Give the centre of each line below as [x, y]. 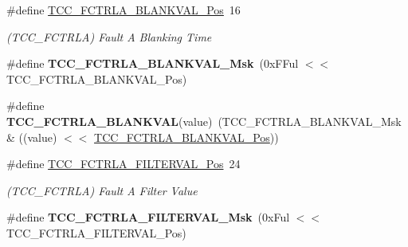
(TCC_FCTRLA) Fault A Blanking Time [109, 36]
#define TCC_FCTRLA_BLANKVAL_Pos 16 [124, 10]
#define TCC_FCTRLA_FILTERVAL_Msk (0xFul [148, 217]
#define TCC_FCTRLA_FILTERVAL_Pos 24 [124, 164]
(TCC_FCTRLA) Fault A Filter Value [102, 190]
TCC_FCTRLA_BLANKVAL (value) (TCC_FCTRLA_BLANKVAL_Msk [204, 121]
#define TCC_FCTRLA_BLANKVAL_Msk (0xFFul [153, 63]
